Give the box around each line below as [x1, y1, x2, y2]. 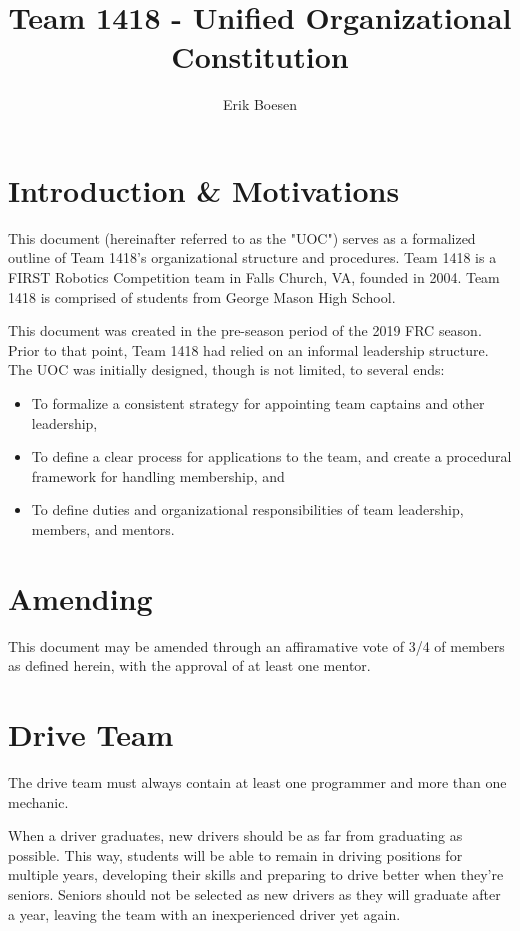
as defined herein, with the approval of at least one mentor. [8, 655, 371, 676]
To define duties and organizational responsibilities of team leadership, [31, 499, 464, 520]
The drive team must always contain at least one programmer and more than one [8, 772, 507, 792]
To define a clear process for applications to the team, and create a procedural [31, 446, 512, 467]
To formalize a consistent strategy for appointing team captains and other [31, 393, 485, 413]
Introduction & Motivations [8, 169, 400, 210]
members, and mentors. [31, 518, 175, 539]
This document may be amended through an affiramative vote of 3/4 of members [8, 635, 505, 656]
